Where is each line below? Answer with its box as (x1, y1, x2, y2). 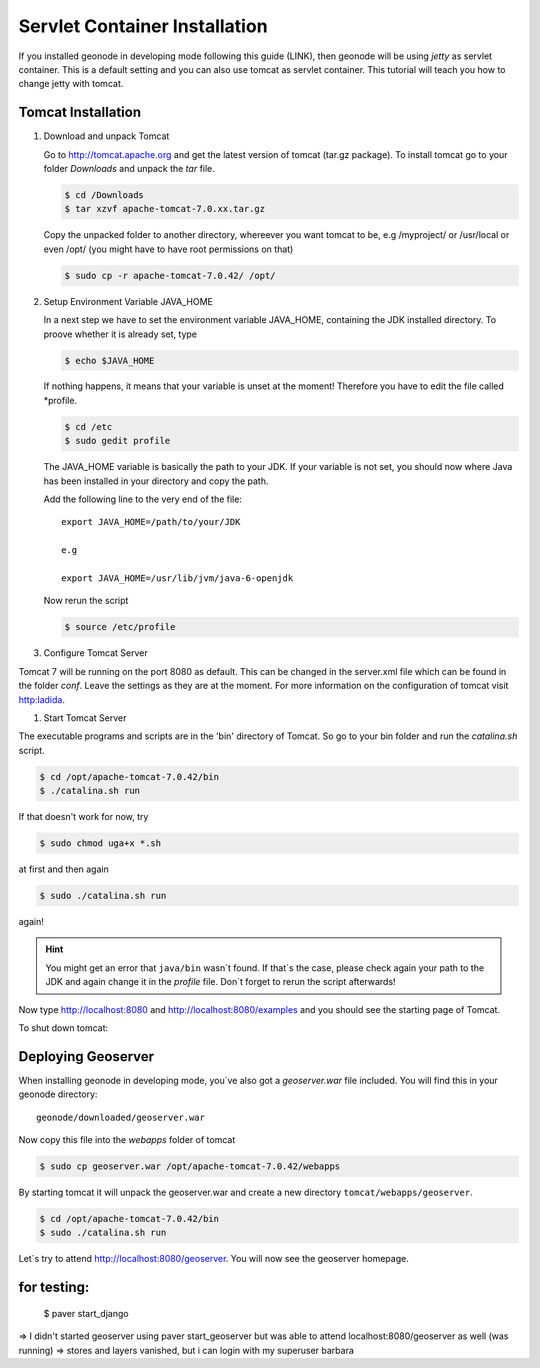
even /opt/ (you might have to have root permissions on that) (43, 243, 294, 255)
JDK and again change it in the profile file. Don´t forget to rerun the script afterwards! (45, 976, 396, 988)
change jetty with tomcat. (18, 78, 124, 90)
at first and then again (18, 863, 109, 875)
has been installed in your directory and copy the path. (43, 475, 269, 487)
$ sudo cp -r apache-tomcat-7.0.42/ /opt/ (64, 270, 276, 281)
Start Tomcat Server (43, 711, 127, 724)
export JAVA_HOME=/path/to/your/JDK (61, 516, 241, 528)
